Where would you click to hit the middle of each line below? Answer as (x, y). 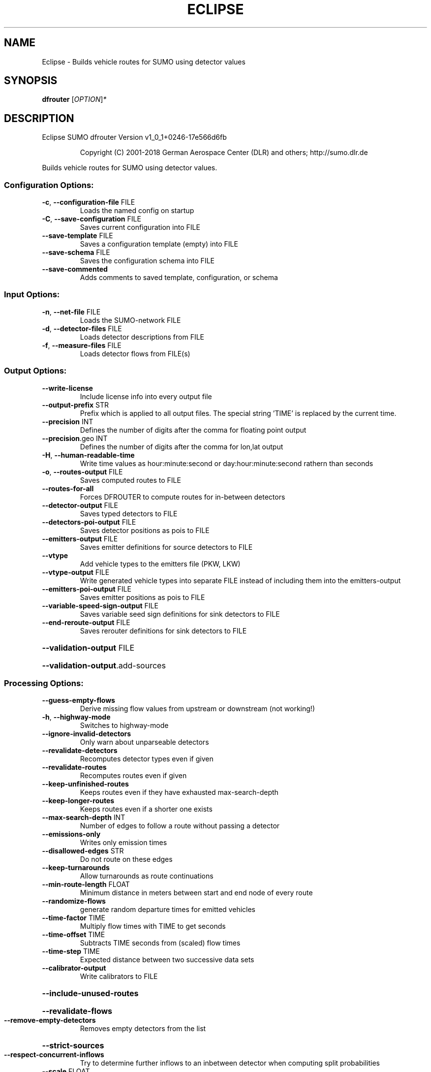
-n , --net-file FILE (71, 312)
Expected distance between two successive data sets (167, 960)
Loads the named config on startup (137, 211)
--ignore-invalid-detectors (87, 734)
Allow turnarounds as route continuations (147, 876)
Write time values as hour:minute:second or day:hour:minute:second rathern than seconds (227, 463)
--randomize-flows (74, 901)
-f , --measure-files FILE (82, 345)
